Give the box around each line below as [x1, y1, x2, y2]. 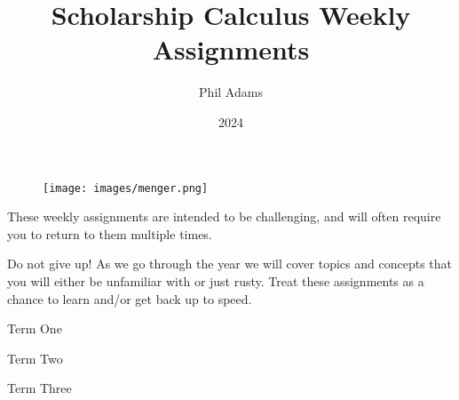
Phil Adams [199, 83, 263, 101]
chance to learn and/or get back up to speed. [7, 289, 252, 308]
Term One [7, 319, 62, 338]
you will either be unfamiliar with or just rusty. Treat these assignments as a [7, 271, 424, 290]
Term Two [7, 348, 63, 367]
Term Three [7, 379, 72, 397]
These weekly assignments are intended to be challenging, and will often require [7, 207, 441, 226]
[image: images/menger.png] [43, 181, 209, 195]
